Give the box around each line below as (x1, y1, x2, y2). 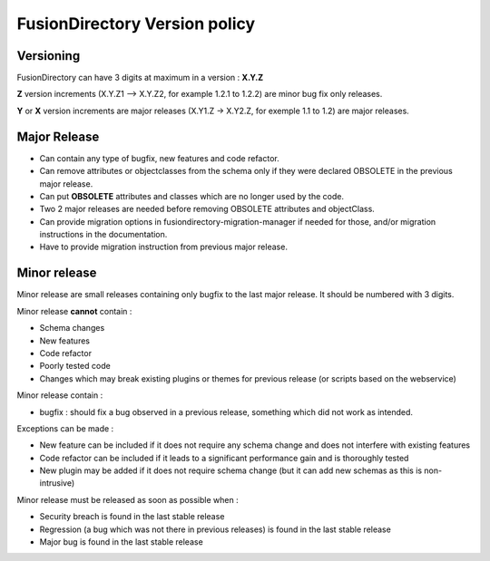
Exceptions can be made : (16, 422, 114, 434)
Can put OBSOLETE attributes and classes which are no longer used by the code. (39, 190, 345, 201)
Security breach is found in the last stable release (39, 511, 225, 522)
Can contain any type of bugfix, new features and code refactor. (39, 152, 280, 163)
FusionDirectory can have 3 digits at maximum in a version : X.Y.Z (16, 73, 263, 83)
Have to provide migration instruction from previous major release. (39, 241, 288, 253)
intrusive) (39, 478, 75, 488)
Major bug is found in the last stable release (39, 537, 203, 547)
